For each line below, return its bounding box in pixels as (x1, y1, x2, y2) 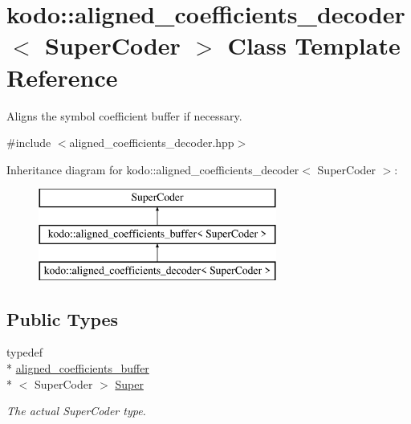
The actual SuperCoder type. (6, 402, 146, 419)
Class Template (227, 29, 401, 62)
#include (6, 134, 51, 151)
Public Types (6, 306, 119, 331)
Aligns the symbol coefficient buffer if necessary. (6, 107, 242, 124)
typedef (6, 344, 43, 361)
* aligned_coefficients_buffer (6, 360, 149, 377)
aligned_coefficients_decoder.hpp (69, 134, 234, 151)
